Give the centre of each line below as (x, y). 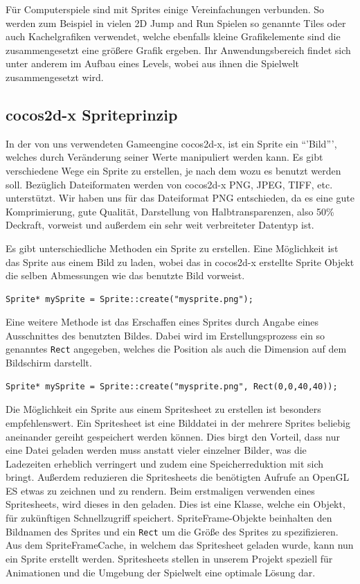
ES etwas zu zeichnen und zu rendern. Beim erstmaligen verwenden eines (160, 490)
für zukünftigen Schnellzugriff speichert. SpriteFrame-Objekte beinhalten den (169, 518)
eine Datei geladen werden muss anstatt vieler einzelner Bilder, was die (156, 450)
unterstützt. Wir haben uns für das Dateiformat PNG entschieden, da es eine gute (180, 198)
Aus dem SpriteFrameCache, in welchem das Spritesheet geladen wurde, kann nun (180, 545)
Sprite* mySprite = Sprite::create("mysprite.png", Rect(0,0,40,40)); (172, 386)
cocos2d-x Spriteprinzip (92, 114)
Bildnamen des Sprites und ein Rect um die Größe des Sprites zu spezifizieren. (172, 531)
